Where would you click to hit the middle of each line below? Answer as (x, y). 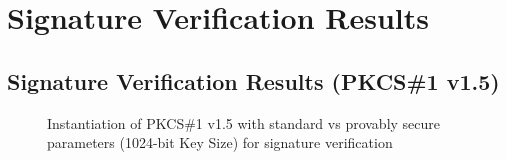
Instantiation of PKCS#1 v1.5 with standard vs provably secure (244, 122)
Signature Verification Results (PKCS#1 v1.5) (253, 80)
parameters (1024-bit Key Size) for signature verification (220, 142)
